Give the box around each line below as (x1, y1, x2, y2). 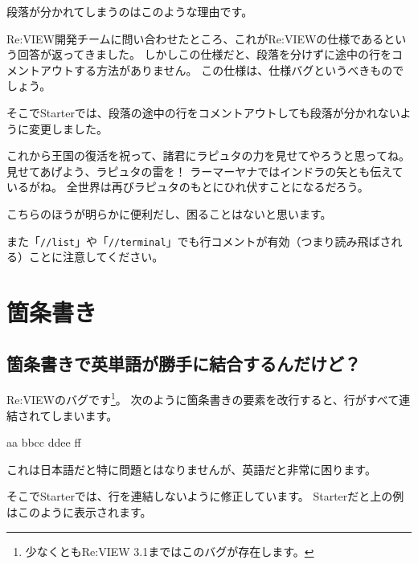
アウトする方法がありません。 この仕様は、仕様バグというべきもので (39, 61, 404, 78)
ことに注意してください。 (28, 248, 164, 265)
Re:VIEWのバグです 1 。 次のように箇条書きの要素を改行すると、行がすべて (6, 389, 400, 408)
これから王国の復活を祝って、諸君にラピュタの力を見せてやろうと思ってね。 (6, 147, 410, 164)
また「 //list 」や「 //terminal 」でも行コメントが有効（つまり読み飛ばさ (6, 232, 391, 249)
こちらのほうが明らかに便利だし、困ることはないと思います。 (6, 205, 332, 222)
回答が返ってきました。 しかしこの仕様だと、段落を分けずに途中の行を (17, 46, 391, 63)
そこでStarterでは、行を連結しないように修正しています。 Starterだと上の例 (6, 488, 404, 505)
